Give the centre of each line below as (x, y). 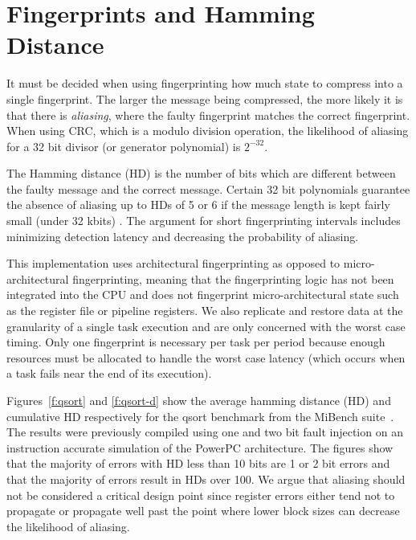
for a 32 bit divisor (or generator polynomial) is (124, 146)
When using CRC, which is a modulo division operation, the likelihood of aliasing (208, 131)
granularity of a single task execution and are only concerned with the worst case (206, 326)
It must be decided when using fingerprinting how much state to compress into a (205, 83)
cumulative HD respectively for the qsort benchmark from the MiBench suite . (200, 416)
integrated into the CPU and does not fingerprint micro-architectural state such (203, 295)
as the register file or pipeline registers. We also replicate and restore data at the (205, 311)
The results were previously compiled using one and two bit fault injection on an (205, 432)
